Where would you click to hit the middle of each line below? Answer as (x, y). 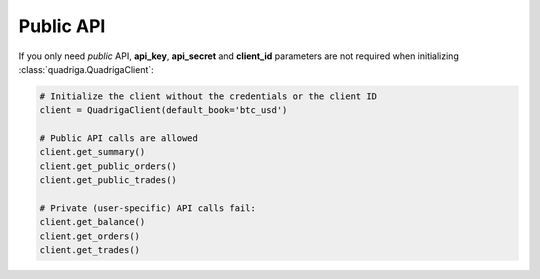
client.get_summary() (92, 152)
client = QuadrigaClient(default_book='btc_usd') (163, 110)
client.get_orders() (89, 236)
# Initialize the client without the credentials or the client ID (208, 96)
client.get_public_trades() (108, 180)
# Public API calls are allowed (119, 138)
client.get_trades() (89, 250)
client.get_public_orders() (108, 166)
